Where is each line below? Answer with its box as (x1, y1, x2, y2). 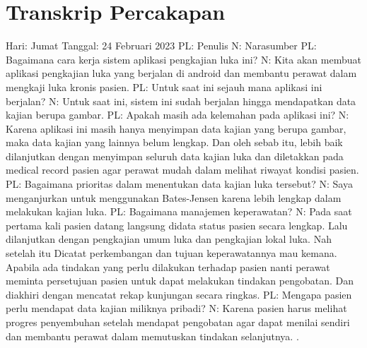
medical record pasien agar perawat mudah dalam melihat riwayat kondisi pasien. (6, 162, 359, 177)
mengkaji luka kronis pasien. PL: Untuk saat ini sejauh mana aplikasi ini (6, 79, 322, 94)
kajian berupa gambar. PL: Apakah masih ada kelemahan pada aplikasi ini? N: (6, 107, 349, 122)
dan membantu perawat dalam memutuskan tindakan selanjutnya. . (6, 328, 299, 343)
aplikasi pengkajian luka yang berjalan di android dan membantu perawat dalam (6, 66, 357, 80)
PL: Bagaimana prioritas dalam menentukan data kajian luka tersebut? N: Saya (6, 176, 353, 191)
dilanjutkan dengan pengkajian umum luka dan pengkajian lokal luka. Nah (6, 232, 332, 246)
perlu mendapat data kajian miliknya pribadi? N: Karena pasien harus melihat (6, 301, 347, 316)
